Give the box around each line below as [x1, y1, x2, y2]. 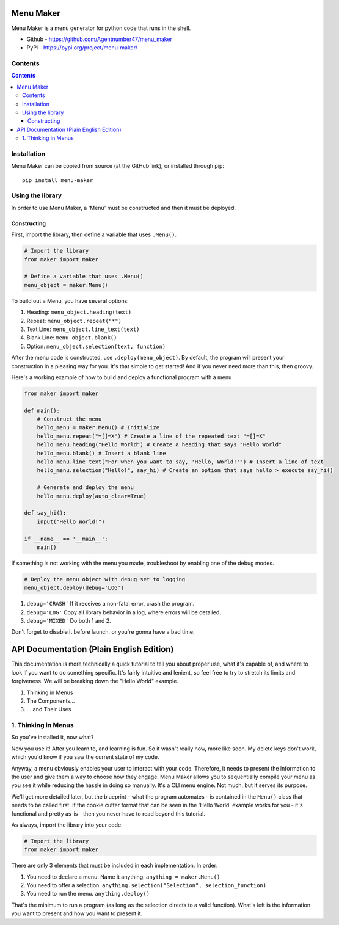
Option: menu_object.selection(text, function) [26, 343, 166, 350]
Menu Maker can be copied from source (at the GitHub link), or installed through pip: [11, 162, 224, 170]
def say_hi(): [24, 510, 67, 517]
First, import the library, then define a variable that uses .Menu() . [11, 231, 177, 238]
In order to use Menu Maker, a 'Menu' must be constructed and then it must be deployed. [11, 204, 236, 211]
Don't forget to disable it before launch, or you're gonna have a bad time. [11, 628, 195, 636]
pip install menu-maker [22, 176, 93, 183]
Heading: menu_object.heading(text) [26, 308, 132, 316]
